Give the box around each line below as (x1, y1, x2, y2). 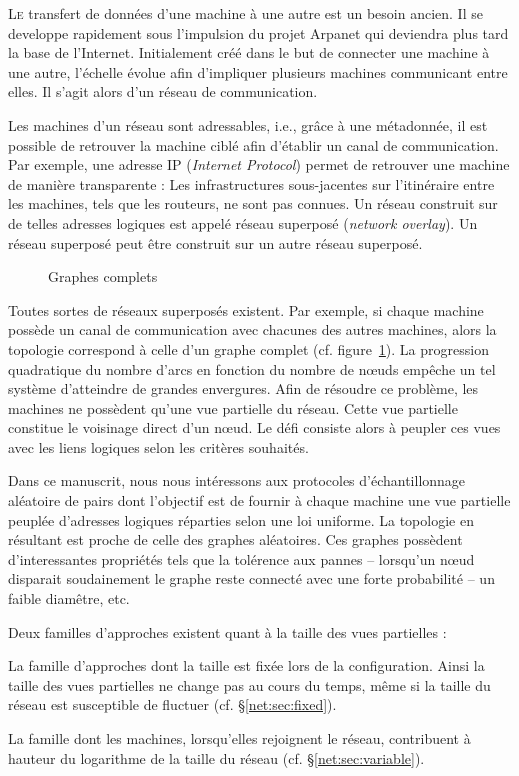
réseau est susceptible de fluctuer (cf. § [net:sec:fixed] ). (8, 694, 337, 715)
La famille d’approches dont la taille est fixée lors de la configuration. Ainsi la (8, 655, 485, 676)
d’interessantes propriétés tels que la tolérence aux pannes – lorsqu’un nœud (8, 548, 475, 569)
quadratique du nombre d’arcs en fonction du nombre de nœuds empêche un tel (8, 358, 496, 379)
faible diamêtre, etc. (8, 588, 130, 609)
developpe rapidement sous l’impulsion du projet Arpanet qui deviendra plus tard (8, 22, 509, 43)
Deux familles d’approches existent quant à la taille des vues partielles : (8, 621, 447, 642)
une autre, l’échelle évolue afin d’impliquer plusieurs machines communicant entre (8, 61, 508, 82)
